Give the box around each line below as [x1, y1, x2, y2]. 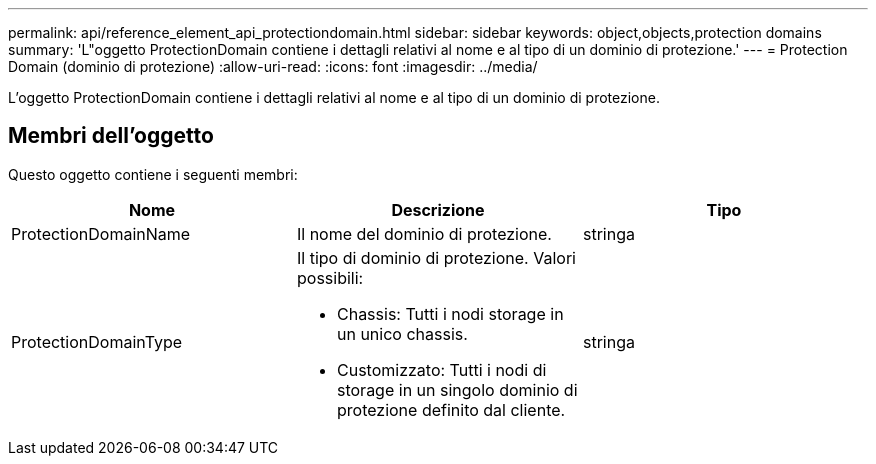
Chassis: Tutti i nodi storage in [336, 303, 564, 324]
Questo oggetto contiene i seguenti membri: [8, 165, 298, 183]
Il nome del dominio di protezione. [296, 223, 552, 244]
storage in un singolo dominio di [336, 379, 578, 400]
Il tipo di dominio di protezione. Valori [296, 247, 576, 268]
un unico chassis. [336, 323, 468, 344]
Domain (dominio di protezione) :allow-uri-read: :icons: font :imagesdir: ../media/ [8, 58, 538, 75]
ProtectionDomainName [11, 223, 191, 244]
